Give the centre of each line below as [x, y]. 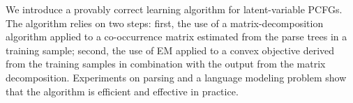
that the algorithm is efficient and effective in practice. [122, 91]
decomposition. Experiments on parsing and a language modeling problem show [176, 77]
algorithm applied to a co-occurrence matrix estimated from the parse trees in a [176, 37]
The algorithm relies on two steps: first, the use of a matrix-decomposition [165, 23]
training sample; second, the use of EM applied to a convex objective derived [170, 50]
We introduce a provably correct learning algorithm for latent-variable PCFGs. [174, 9]
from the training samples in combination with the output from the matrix [166, 64]
